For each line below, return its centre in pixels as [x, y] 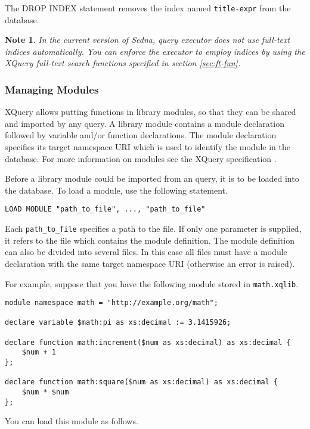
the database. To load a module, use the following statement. [116, 190]
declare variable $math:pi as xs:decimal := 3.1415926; [118, 323]
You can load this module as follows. [72, 421]
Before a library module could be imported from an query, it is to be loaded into [152, 178]
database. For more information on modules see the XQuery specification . [141, 158]
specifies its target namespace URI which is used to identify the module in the [148, 147]
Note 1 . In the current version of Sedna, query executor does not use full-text [148, 40]
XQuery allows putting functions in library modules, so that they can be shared [151, 112]
